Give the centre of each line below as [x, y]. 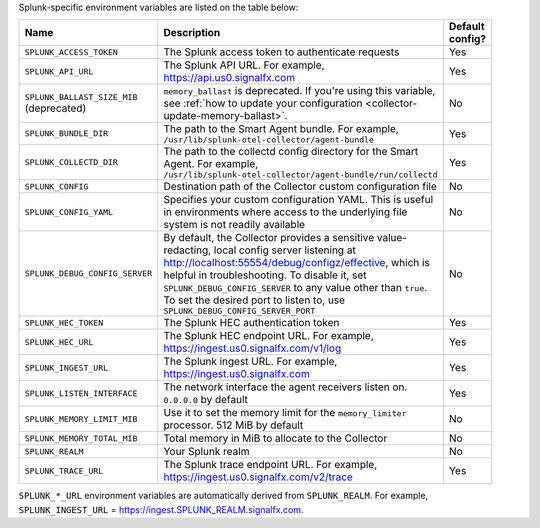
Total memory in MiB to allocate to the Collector [275, 438]
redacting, [187, 250]
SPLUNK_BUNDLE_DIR [66, 133]
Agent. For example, [211, 164]
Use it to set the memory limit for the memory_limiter [285, 413]
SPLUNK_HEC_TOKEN [64, 322]
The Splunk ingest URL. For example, [250, 362]
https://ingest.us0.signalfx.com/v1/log [252, 348]
